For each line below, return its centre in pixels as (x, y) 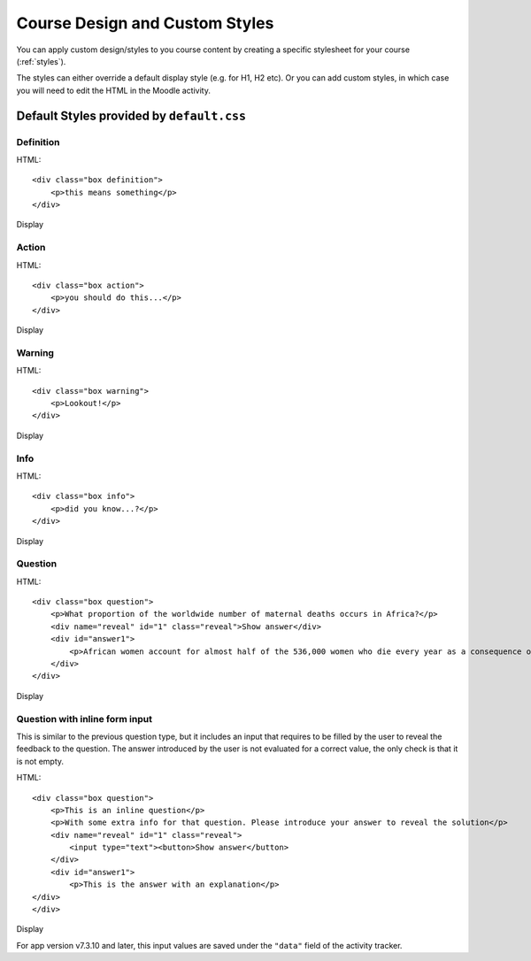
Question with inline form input (84, 719)
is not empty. (40, 761)
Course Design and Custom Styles (145, 23)
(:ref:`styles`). (41, 61)
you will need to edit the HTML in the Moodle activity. (114, 90)
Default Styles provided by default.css (131, 115)
